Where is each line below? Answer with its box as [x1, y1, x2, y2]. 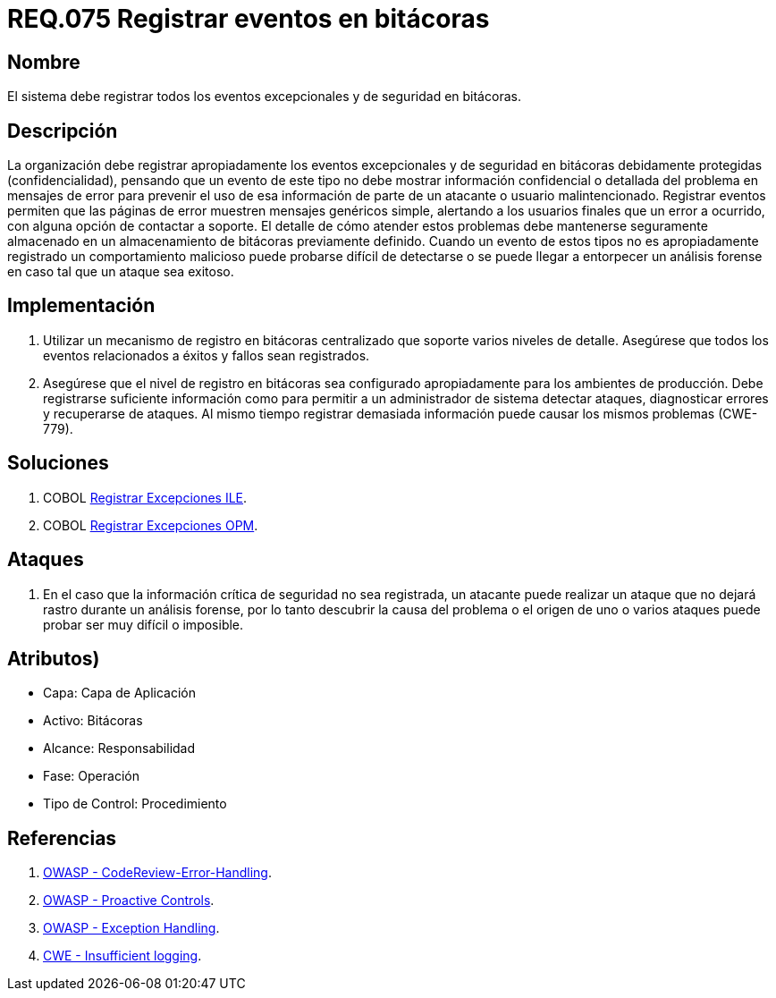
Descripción [7, 119, 118, 142]
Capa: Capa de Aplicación [43, 685, 196, 701]
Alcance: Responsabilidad [43, 740, 196, 757]
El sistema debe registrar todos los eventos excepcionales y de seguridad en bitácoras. [7, 89, 521, 105]
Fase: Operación [43, 768, 139, 784]
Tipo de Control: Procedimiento [43, 796, 227, 812]
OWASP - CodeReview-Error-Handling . [43, 865, 273, 881]
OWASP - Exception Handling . [43, 920, 220, 936]
